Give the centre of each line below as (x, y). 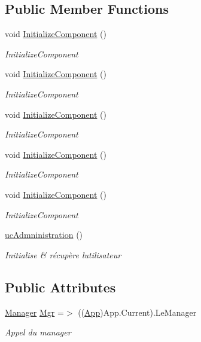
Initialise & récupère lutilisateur (63, 254)
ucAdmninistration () (44, 235)
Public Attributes (60, 287)
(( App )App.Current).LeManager (137, 312)
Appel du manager (38, 332)
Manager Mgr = (34, 312)
